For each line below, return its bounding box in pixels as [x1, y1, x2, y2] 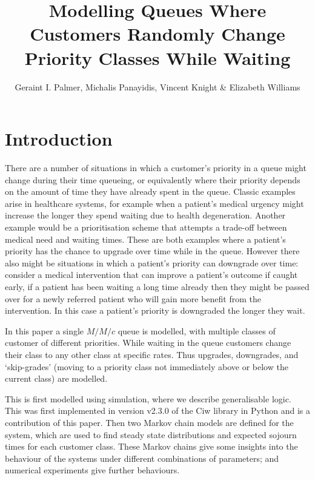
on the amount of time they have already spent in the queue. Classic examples [5, 185, 296, 198]
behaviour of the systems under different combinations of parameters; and [5, 451, 279, 464]
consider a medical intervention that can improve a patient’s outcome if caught [5, 268, 298, 281]
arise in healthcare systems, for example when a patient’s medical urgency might [5, 197, 304, 209]
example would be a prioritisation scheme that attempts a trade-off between [5, 221, 287, 233]
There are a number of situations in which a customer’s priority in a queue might [5, 161, 307, 174]
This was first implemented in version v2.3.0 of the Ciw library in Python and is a [5, 404, 310, 417]
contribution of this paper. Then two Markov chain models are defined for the [5, 416, 294, 428]
